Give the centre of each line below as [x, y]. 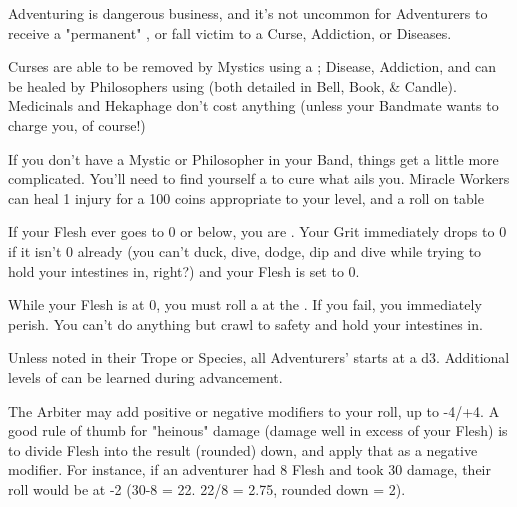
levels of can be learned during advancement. [145, 376]
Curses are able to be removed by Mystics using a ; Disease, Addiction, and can [252, 66]
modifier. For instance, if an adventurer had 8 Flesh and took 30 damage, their [249, 469]
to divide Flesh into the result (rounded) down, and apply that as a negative [243, 449]
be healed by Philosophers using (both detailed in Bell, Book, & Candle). [232, 85]
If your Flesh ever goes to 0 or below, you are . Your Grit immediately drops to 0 [257, 231]
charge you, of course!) [77, 124]
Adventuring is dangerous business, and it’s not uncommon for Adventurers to [248, 13]
